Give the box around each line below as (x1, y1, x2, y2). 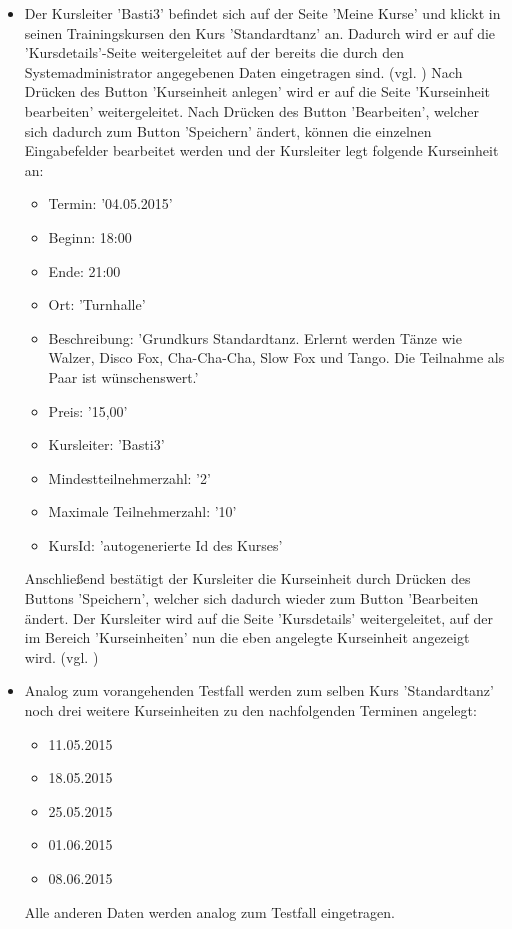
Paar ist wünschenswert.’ (48, 366, 199, 387)
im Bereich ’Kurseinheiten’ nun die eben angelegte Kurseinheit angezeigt (24, 627, 470, 648)
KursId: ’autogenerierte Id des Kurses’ (48, 534, 283, 555)
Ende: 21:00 (48, 260, 121, 281)
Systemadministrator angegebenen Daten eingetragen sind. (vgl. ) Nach (24, 61, 463, 82)
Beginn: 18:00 (48, 226, 132, 247)
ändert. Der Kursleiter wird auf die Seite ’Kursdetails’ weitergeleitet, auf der (24, 607, 493, 628)
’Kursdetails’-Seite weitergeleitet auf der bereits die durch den (24, 42, 404, 63)
